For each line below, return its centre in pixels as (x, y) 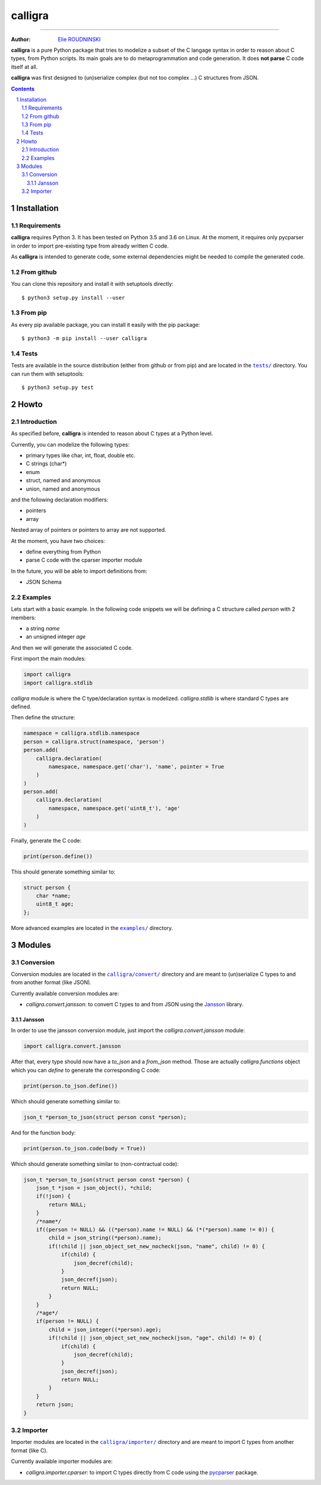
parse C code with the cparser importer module (84, 560)
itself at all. (24, 67)
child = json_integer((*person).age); (105, 1330)
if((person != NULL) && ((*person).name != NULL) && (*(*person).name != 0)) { (155, 1230)
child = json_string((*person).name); (105, 1238)
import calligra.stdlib (58, 683)
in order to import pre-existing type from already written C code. (90, 246)
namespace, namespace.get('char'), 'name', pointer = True (136, 766)
